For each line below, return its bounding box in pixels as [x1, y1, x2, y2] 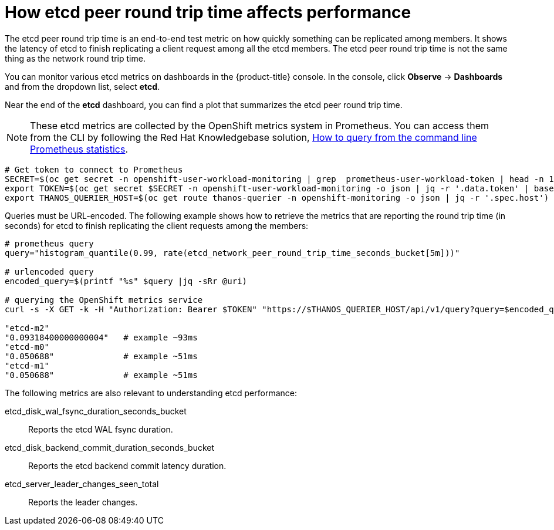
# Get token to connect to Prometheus [5, 164, 183, 174]
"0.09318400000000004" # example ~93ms [5, 332, 198, 342]
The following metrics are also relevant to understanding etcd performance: [5, 387, 298, 398]
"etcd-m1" [5, 360, 49, 370]
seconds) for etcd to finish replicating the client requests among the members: [5, 220, 309, 231]
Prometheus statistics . [30, 143, 129, 155]
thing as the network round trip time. [5, 53, 146, 63]
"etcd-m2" [5, 323, 49, 333]
